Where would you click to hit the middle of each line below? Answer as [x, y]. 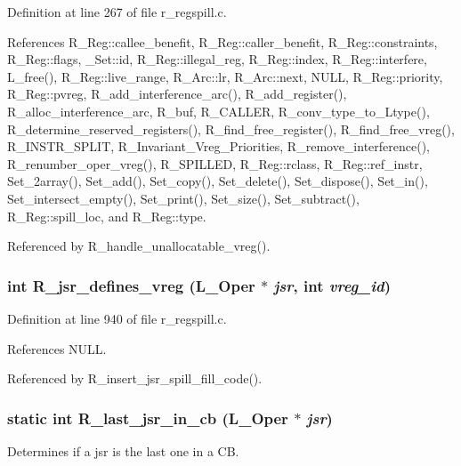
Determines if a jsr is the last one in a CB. [123, 450]
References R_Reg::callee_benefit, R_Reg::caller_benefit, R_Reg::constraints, [222, 41]
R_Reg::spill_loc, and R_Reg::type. [107, 216]
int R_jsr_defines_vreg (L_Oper [131, 285]
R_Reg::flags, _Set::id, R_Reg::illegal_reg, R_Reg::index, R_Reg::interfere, [217, 59]
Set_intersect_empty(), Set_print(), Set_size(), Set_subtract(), [183, 198]
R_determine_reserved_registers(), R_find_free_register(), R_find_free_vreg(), [231, 129]
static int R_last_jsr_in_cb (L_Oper [148, 418]
